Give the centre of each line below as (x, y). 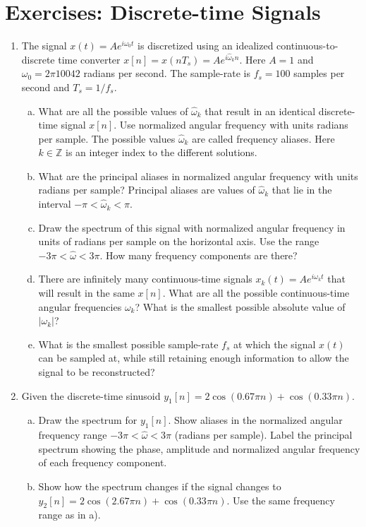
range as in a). (69, 515)
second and (45, 87)
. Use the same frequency (281, 500)
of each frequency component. (103, 462)
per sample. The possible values (107, 138)
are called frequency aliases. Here (263, 138)
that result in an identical (260, 111)
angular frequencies (80, 306)
